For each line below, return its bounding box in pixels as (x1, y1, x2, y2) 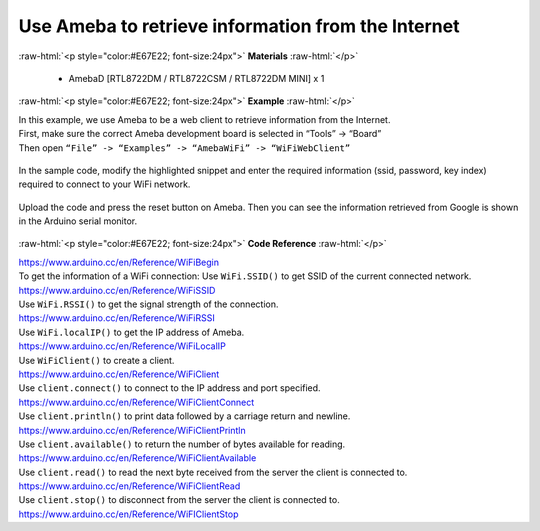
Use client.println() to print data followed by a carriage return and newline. (18, 410, 351, 422)
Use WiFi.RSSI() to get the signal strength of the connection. (18, 298, 279, 310)
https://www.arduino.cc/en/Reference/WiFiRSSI (18, 312, 215, 324)
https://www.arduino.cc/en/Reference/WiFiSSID (18, 284, 216, 296)
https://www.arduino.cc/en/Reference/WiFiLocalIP (18, 340, 227, 352)
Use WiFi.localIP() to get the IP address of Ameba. (18, 326, 245, 338)
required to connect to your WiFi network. (18, 178, 191, 190)
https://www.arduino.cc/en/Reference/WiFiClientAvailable (18, 452, 257, 464)
